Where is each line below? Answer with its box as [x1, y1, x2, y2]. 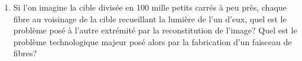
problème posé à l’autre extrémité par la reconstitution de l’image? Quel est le [13, 24, 297, 36]
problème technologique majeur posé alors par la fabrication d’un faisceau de [13, 35, 292, 48]
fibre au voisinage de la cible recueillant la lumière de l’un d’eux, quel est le [13, 12, 287, 25]
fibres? [13, 47, 37, 59]
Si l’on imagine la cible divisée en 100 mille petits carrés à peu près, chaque [13, 1, 287, 13]
